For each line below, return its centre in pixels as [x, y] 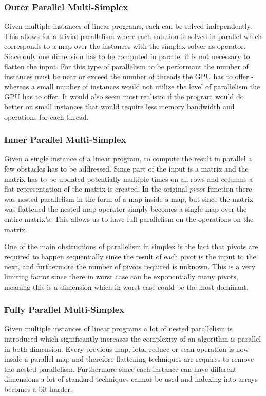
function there [230, 189]
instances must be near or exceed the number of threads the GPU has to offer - [129, 76]
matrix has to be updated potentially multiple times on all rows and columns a [129, 178]
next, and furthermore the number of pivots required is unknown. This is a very [130, 266]
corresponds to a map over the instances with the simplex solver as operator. [125, 46]
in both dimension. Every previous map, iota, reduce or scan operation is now [127, 348]
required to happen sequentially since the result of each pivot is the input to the [130, 256]
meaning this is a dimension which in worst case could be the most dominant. [126, 286]
